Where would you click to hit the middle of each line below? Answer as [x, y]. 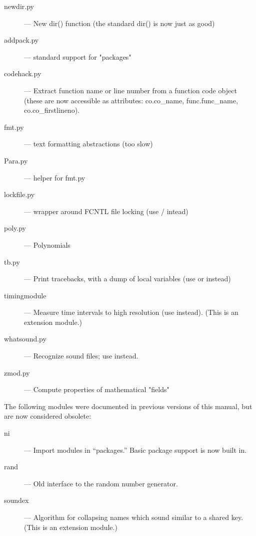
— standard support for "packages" [78, 56]
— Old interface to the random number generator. [101, 483]
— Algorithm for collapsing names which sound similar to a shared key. [134, 517]
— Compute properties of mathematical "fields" [97, 389]
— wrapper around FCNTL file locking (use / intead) [106, 211]
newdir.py [19, 6]
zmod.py [17, 372]
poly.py [15, 228]
